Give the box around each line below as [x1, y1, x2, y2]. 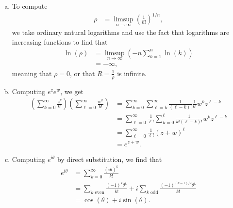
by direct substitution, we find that [57, 154, 162, 164]
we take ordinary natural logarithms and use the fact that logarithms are [12, 27, 230, 37]
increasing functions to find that [12, 36, 108, 47]
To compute [12, 1, 48, 11]
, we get [60, 86, 83, 96]
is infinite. [117, 68, 147, 78]
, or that [70, 68, 95, 78]
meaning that [12, 68, 52, 78]
